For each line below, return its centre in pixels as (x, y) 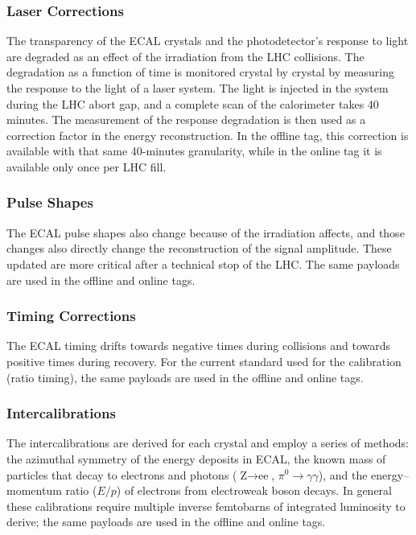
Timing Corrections (71, 316)
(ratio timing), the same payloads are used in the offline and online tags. (185, 377)
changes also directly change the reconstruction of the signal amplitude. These (199, 248)
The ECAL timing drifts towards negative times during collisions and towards (199, 346)
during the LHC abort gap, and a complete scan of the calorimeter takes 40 (193, 103)
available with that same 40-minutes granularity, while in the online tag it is (194, 151)
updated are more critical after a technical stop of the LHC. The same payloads (203, 263)
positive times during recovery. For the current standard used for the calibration (204, 361)
